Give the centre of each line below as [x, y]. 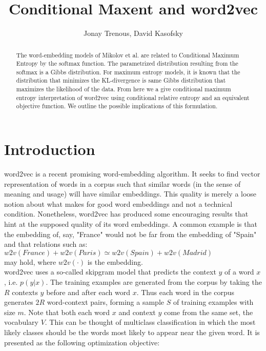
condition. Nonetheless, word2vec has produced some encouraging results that [126, 214]
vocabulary [21, 322]
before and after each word [88, 292]
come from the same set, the [208, 312]
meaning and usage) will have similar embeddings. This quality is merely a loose [130, 194]
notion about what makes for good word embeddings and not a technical [118, 203]
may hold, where [30, 261]
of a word [239, 272]
